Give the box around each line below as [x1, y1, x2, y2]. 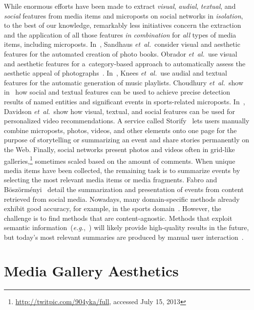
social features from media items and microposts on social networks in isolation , [4, 10, 243, 20]
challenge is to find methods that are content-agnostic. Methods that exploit [4, 213, 233, 223]
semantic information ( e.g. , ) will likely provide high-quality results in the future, [4, 222, 249, 232]
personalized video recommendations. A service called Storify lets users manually [4, 116, 250, 126]
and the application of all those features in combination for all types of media [4, 29, 236, 39]
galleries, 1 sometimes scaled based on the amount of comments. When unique [4, 154, 235, 166]
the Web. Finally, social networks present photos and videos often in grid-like [4, 144, 235, 154]
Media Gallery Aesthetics [4, 260, 179, 280]
